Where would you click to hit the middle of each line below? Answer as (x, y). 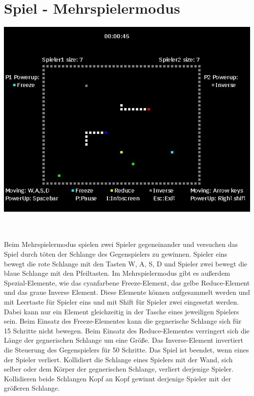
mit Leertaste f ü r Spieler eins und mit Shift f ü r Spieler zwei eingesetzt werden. (121, 301)
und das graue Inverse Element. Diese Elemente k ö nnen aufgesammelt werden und (127, 292)
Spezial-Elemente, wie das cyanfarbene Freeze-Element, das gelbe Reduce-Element (127, 282)
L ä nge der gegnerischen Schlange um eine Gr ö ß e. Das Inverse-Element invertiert (124, 340)
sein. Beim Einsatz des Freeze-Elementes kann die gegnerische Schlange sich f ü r (123, 321)
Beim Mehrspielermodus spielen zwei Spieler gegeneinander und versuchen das (121, 244)
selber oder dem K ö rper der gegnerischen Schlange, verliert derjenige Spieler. (119, 369)
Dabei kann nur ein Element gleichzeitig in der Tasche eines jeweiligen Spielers (122, 311)
